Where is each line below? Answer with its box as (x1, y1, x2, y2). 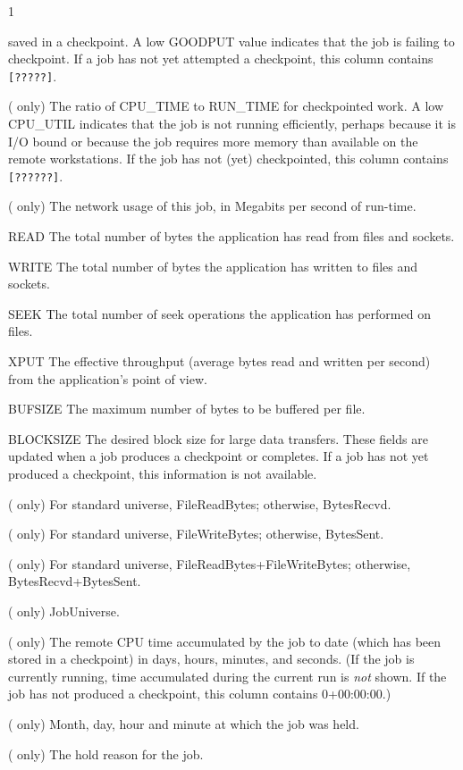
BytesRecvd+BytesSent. (8, 572, 141, 590)
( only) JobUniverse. (8, 601, 120, 620)
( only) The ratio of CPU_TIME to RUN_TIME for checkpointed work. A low (8, 96, 444, 115)
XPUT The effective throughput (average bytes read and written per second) (8, 352, 431, 371)
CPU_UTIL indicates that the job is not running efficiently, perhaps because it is (8, 114, 456, 133)
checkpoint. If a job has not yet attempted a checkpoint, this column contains (8, 49, 434, 68)
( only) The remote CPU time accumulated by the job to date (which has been (8, 632, 442, 650)
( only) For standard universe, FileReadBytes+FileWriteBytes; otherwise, (8, 554, 411, 573)
